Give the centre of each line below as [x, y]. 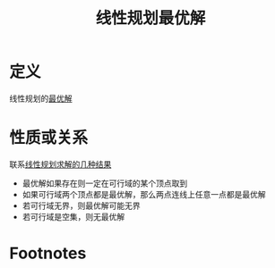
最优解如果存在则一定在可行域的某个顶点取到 [105, 183]
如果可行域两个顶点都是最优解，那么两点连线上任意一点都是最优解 [144, 194]
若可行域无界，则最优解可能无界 [81, 205]
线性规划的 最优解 [41, 98]
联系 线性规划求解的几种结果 [60, 164]
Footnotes [48, 253]
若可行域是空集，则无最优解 [73, 216]
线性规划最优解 [150, 18]
